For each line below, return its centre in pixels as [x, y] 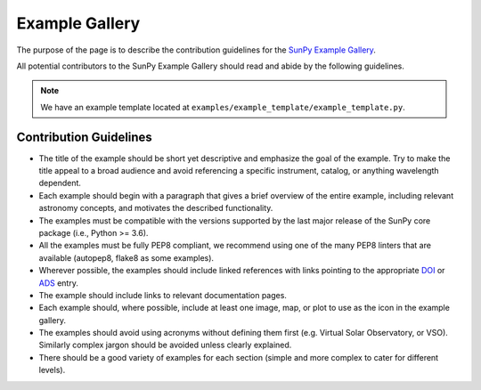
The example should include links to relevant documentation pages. [163, 295]
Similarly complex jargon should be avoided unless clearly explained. [165, 345]
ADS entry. [59, 283]
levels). [52, 370]
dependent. [60, 183]
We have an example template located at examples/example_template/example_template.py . [223, 107]
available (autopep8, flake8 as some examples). [126, 257]
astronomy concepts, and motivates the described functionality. [156, 208]
